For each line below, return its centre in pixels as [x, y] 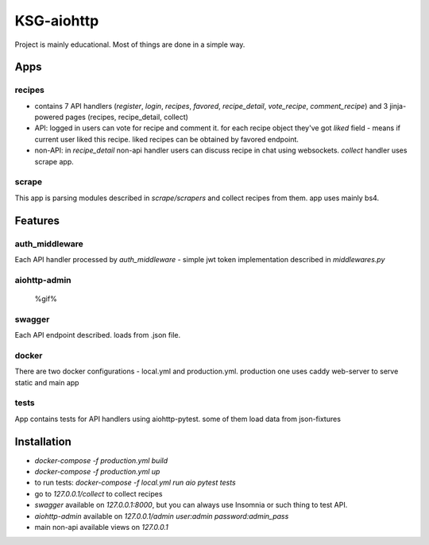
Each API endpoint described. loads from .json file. [98, 335]
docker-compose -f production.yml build [101, 460]
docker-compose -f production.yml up [97, 472]
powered [49, 117]
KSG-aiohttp [57, 21]
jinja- [398, 106]
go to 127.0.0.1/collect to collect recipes [99, 493]
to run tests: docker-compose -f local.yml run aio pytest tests [135, 483]
